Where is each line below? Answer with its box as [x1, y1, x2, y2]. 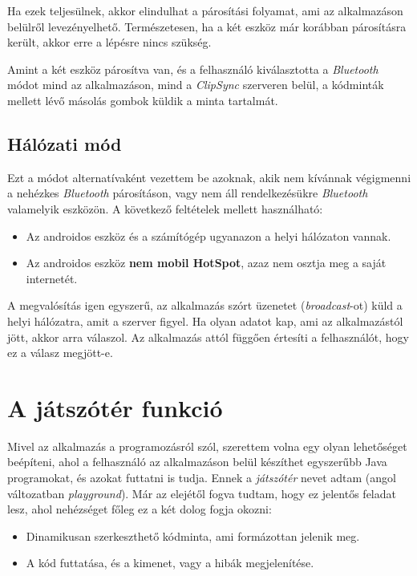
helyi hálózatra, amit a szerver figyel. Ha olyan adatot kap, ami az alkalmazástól [7, 312, 403, 329]
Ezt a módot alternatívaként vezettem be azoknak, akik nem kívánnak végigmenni [7, 168, 411, 185]
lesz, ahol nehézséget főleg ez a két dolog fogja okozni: [7, 501, 272, 517]
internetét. [26, 270, 78, 286]
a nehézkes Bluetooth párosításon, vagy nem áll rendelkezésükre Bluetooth [7, 185, 368, 201]
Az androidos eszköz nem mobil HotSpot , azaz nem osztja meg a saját [26, 254, 387, 271]
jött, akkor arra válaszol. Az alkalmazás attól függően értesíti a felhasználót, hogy [7, 328, 409, 345]
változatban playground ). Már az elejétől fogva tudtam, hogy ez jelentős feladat [7, 485, 396, 501]
